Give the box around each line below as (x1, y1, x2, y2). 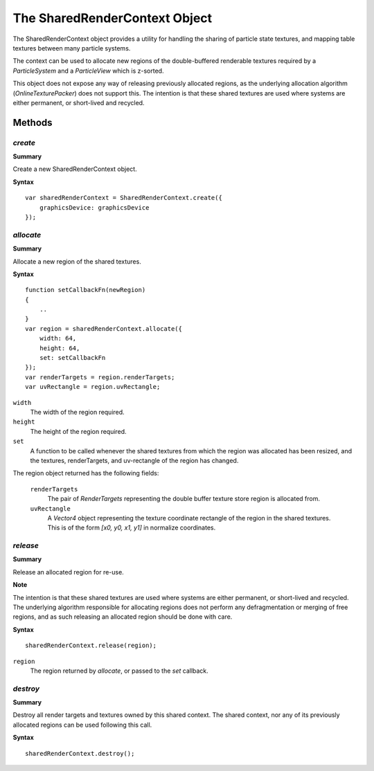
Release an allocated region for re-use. (12, 568, 124, 576)
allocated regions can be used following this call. (12, 720, 152, 729)
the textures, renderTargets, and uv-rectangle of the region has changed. (30, 456, 239, 464)
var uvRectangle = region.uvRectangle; (25, 383, 161, 391)
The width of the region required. (30, 408, 125, 416)
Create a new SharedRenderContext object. (12, 165, 138, 173)
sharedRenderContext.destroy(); (25, 750, 135, 757)
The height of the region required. (30, 427, 127, 435)
